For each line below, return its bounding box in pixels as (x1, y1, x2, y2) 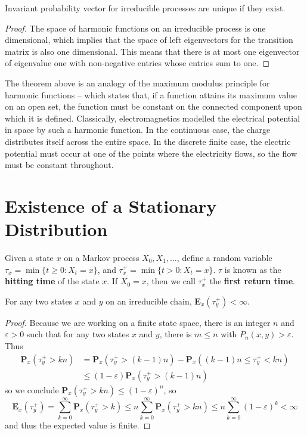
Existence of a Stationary (5, 193, 217, 218)
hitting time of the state (5, 275, 100, 287)
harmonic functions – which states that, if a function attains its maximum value (5, 88, 297, 101)
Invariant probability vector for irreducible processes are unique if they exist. (5, 2, 286, 14)
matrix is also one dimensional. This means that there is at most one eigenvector (5, 45, 300, 57)
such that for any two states (26, 328, 129, 340)
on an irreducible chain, (106, 294, 192, 307)
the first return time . (209, 275, 295, 287)
